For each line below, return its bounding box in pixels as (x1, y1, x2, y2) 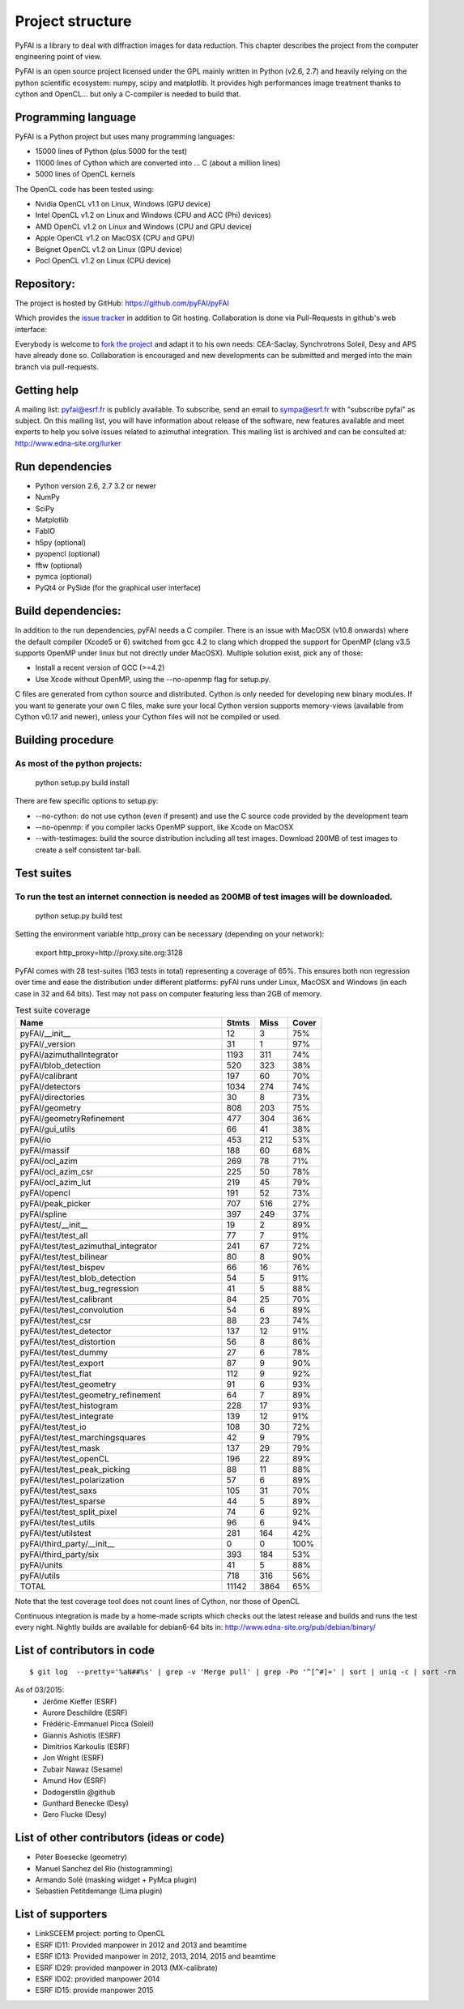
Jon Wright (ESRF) (42, 1753, 104, 1763)
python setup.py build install (35, 778, 130, 787)
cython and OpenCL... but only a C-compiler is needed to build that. (15, 89, 241, 99)
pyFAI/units (19, 1559, 63, 1571)
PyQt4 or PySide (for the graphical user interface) (35, 583, 202, 593)
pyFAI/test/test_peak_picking (19, 1463, 130, 1474)
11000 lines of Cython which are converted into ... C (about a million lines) (35, 158, 281, 168)
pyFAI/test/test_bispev (19, 1261, 105, 1273)
